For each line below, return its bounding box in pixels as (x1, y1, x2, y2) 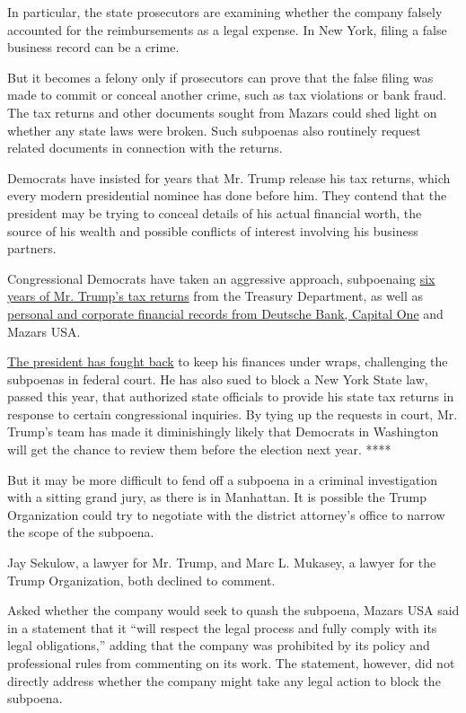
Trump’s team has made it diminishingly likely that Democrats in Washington (7, 422, 439, 441)
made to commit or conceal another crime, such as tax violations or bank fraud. (7, 85, 447, 104)
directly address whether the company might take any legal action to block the (7, 671, 441, 690)
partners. (7, 239, 57, 258)
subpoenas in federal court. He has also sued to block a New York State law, (7, 369, 428, 388)
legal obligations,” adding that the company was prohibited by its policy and (7, 636, 430, 655)
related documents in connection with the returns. (7, 138, 283, 157)
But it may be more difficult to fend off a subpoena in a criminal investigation (7, 470, 438, 489)
